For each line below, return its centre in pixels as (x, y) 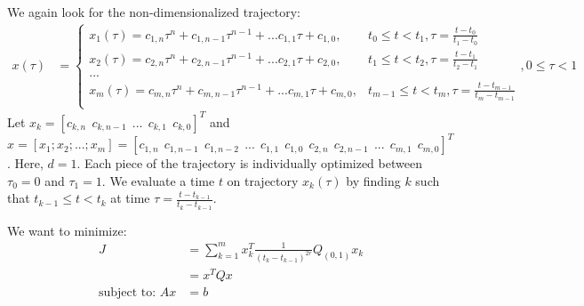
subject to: (127, 292)
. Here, (25, 163)
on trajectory (263, 180)
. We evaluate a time (158, 180)
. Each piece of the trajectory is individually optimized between (249, 163)
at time (130, 198)
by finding (373, 180)
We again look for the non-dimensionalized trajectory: (154, 12)
